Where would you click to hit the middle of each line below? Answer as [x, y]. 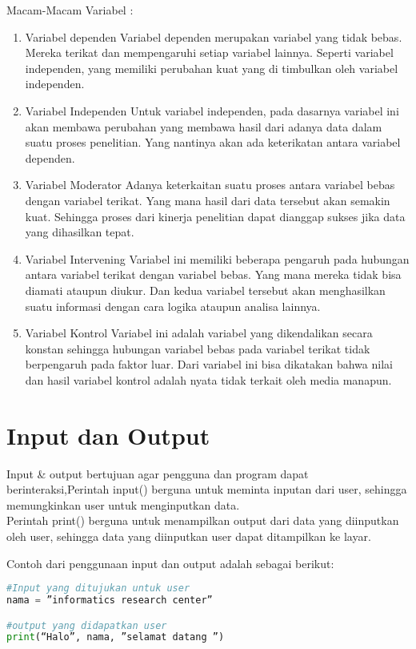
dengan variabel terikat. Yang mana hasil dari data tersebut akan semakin [208, 200]
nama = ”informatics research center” [110, 601]
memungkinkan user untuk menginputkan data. [123, 504]
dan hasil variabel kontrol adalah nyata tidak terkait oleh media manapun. [208, 379]
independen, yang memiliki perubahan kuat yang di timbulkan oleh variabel [212, 68]
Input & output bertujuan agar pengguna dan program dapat [158, 473]
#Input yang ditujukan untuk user [98, 589]
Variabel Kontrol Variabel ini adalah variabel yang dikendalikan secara [199, 333]
